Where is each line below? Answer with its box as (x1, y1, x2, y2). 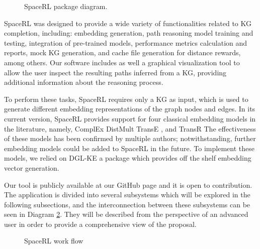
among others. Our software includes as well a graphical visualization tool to (4, 57, 240, 67)
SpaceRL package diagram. (24, 1, 108, 11)
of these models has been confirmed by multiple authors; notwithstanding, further (4, 133, 256, 144)
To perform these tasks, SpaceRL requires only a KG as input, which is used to (4, 93, 248, 104)
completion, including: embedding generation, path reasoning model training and (4, 28, 253, 38)
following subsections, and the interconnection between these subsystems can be (4, 199, 250, 209)
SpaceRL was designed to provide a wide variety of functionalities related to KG (4, 18, 251, 28)
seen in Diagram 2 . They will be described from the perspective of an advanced (4, 209, 248, 219)
